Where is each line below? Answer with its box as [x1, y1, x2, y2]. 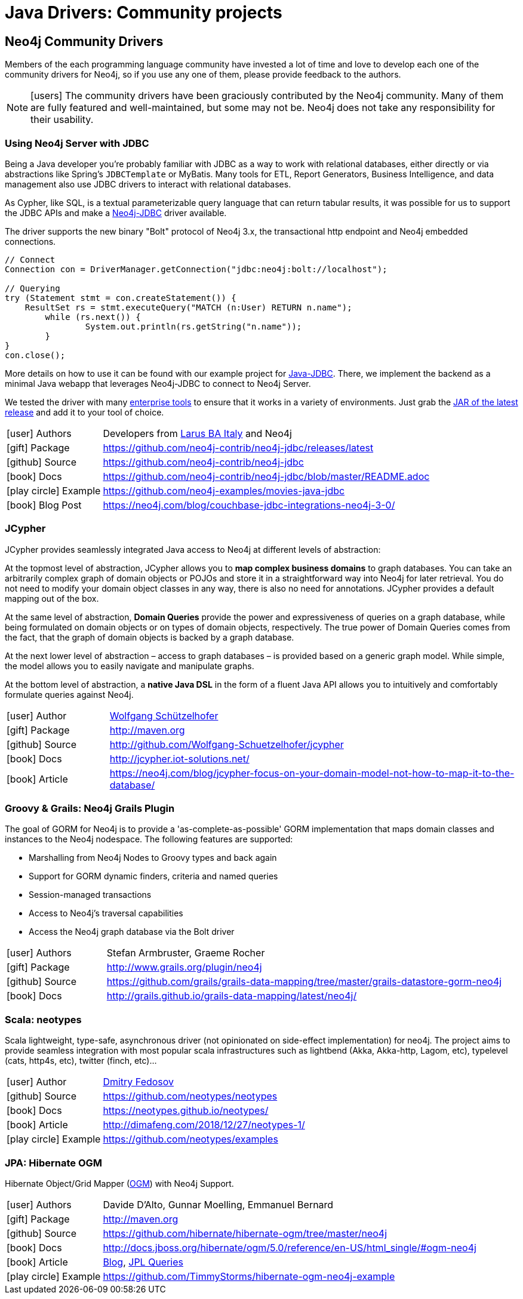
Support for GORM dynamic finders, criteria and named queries [29, 871, 278, 882]
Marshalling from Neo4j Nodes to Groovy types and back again [29, 852, 277, 863]
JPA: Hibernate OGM [5, 1156, 103, 1169]
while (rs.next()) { [45, 312, 141, 322]
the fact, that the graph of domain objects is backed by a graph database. [5, 632, 294, 642]
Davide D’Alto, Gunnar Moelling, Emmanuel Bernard [103, 1198, 334, 1211]
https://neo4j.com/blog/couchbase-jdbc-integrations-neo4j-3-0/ [103, 498, 395, 511]
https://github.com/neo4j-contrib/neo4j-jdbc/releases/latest [103, 441, 374, 454]
